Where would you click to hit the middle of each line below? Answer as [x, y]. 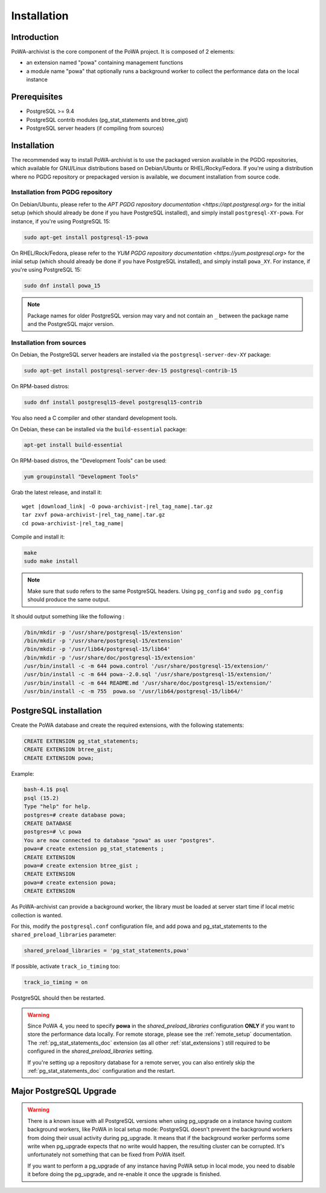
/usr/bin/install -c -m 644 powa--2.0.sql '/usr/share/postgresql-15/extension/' [148, 674]
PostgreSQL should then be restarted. [58, 998]
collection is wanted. [37, 915]
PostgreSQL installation [56, 710]
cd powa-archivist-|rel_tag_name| [73, 523]
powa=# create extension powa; [70, 882]
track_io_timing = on [56, 982]
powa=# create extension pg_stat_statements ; [94, 849]
